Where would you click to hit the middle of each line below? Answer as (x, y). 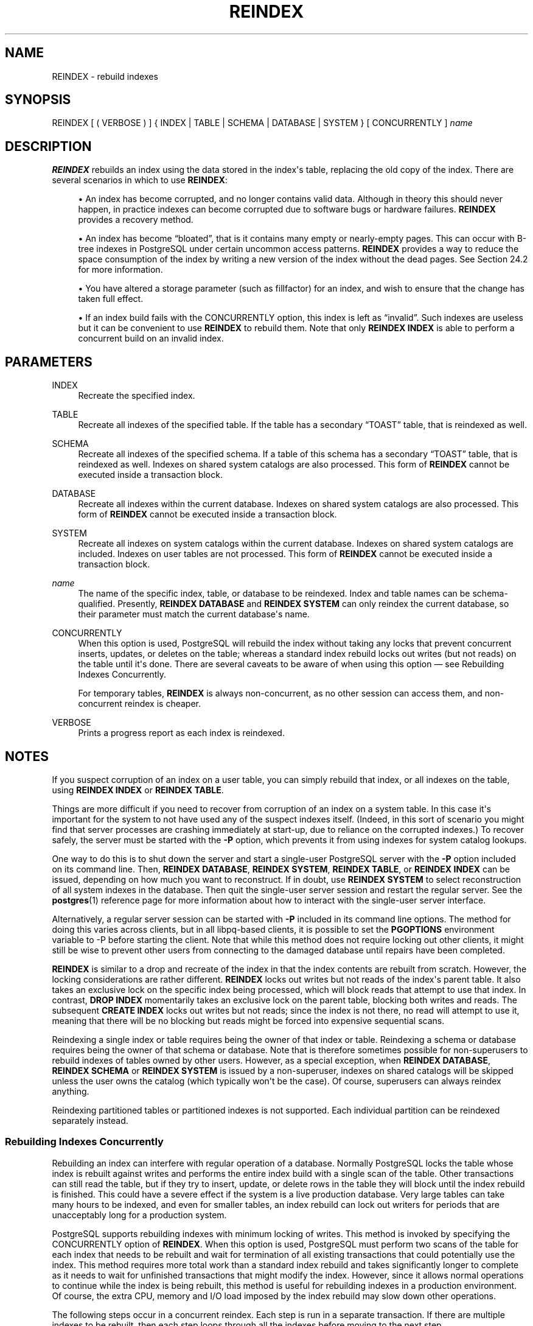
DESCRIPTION (48, 146)
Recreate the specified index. (137, 396)
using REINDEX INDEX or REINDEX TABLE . (138, 790)
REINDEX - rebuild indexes (105, 76)
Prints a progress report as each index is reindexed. (181, 733)
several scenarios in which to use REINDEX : (140, 180)
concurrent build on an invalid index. (151, 339)
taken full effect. (111, 299)
